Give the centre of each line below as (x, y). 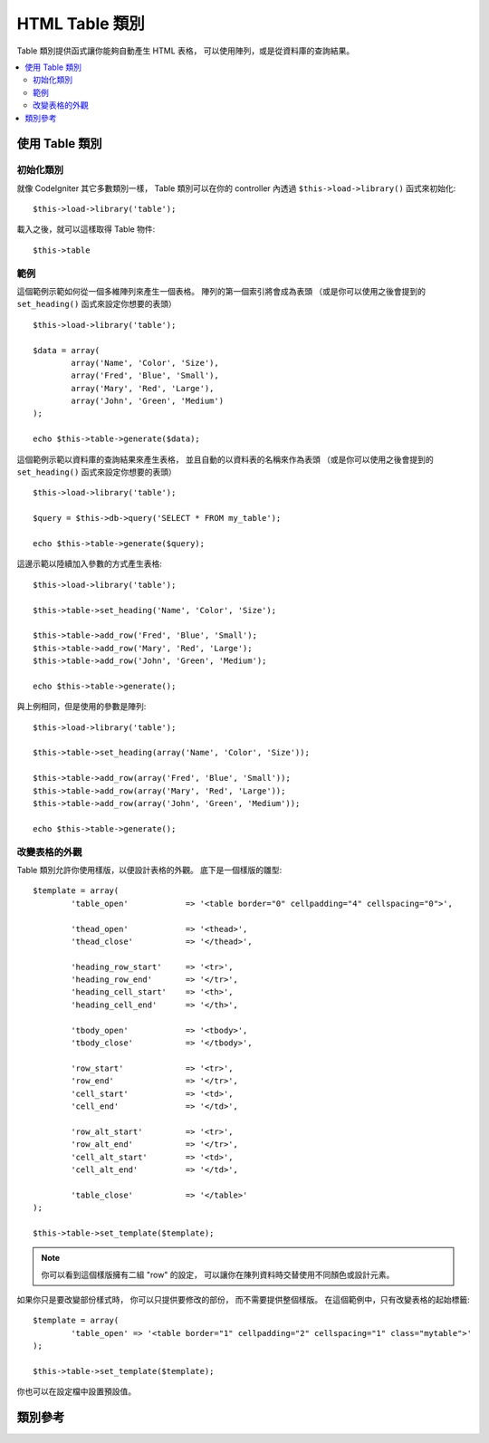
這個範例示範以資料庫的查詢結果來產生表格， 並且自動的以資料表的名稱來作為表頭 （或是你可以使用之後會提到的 (225, 459)
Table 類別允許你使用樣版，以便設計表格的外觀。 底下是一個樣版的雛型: (149, 870)
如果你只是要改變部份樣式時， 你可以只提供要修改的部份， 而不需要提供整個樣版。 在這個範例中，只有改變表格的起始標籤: (243, 1300)
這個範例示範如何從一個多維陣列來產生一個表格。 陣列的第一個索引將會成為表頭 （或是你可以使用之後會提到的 (221, 291)
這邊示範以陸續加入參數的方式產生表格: (90, 564)
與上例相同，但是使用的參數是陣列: (81, 707)
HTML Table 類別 (81, 24)
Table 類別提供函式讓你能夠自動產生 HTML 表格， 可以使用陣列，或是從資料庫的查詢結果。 (186, 51)
